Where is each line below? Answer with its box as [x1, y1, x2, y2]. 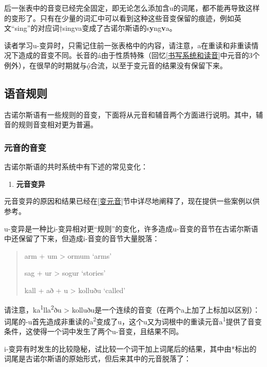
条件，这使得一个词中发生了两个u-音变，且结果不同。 [4, 326, 183, 337]
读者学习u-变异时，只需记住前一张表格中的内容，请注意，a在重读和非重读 [4, 40, 252, 50]
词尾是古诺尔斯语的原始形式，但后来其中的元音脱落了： [4, 353, 191, 364]
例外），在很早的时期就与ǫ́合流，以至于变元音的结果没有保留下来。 [4, 60, 227, 70]
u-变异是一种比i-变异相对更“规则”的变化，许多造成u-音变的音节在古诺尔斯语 [4, 223, 258, 234]
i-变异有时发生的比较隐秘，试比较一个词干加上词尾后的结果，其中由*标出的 [4, 343, 257, 354]
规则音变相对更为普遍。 [18, 119, 98, 130]
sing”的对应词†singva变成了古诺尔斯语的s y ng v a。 [14, 23, 177, 33]
